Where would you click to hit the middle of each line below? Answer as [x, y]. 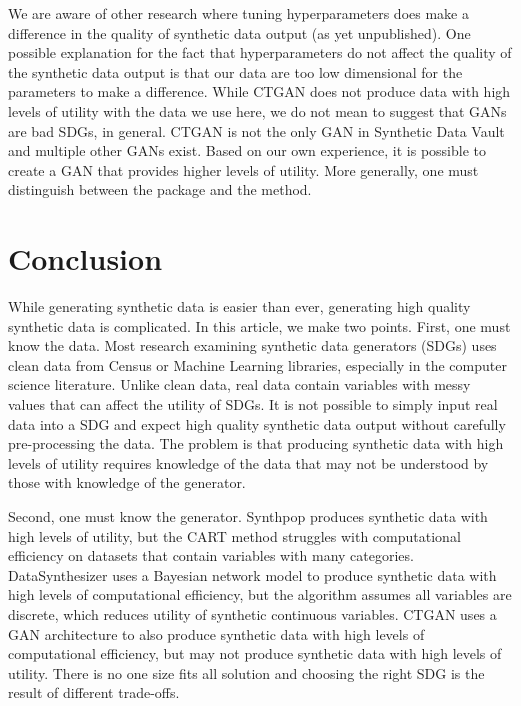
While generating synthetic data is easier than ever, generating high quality [239, 306]
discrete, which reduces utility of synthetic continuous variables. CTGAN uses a [252, 613]
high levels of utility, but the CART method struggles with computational [234, 535]
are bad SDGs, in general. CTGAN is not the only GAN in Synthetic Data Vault [256, 130]
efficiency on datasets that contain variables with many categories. [211, 555]
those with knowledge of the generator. [127, 482]
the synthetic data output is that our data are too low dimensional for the [235, 71]
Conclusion [85, 258]
